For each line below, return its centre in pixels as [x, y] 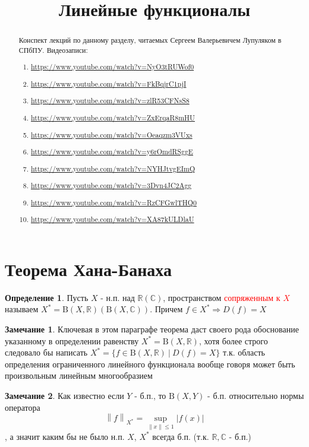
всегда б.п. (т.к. [181, 436]
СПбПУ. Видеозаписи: [53, 50]
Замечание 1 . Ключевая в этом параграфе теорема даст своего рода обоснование [152, 329]
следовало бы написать [46, 352]
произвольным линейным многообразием [79, 375]
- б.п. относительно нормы [256, 396]
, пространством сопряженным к [222, 297]
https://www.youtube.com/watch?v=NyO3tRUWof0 [113, 67]
